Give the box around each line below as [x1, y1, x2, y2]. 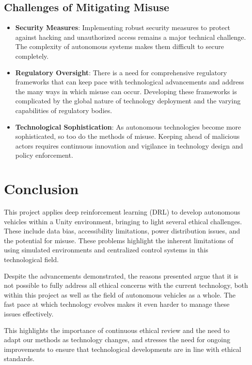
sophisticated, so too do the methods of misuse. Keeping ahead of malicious [15, 131, 240, 141]
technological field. [4, 254, 59, 265]
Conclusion [4, 179, 79, 199]
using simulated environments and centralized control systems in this [4, 245, 208, 255]
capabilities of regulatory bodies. [15, 105, 112, 115]
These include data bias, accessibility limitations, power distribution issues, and [4, 226, 240, 236]
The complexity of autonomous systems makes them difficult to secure [15, 41, 224, 51]
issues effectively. [4, 308, 54, 318]
